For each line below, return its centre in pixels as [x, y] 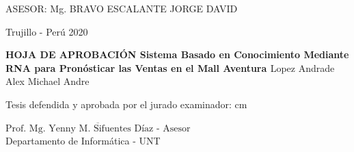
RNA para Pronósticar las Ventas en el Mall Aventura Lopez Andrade [170, 67]
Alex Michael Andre [47, 81]
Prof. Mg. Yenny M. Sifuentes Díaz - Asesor [98, 128]
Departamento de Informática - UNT [83, 141]
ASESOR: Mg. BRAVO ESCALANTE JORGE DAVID [122, 8]
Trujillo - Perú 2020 [47, 31]
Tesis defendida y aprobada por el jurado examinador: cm [126, 104]
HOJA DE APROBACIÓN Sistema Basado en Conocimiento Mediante [177, 54]
